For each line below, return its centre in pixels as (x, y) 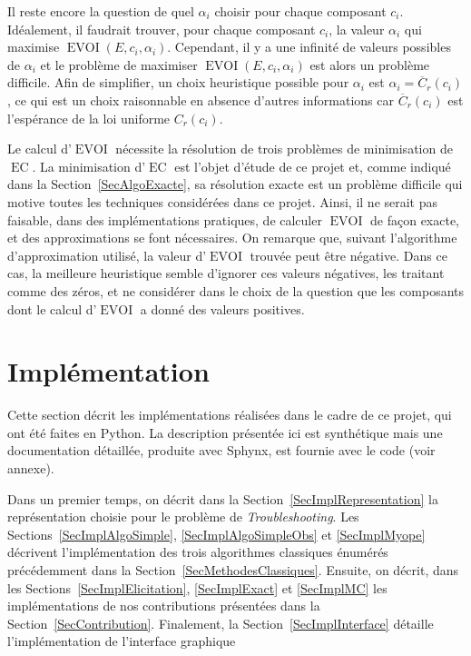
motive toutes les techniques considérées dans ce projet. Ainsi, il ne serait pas (223, 201)
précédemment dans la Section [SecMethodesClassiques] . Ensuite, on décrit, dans (233, 569)
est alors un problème (370, 64)
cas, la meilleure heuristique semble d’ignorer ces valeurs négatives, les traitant (226, 273)
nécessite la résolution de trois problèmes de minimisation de (284, 149)
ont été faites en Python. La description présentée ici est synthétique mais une (225, 432)
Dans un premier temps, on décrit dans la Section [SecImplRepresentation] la (223, 498)
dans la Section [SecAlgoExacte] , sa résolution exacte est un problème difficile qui (235, 184)
